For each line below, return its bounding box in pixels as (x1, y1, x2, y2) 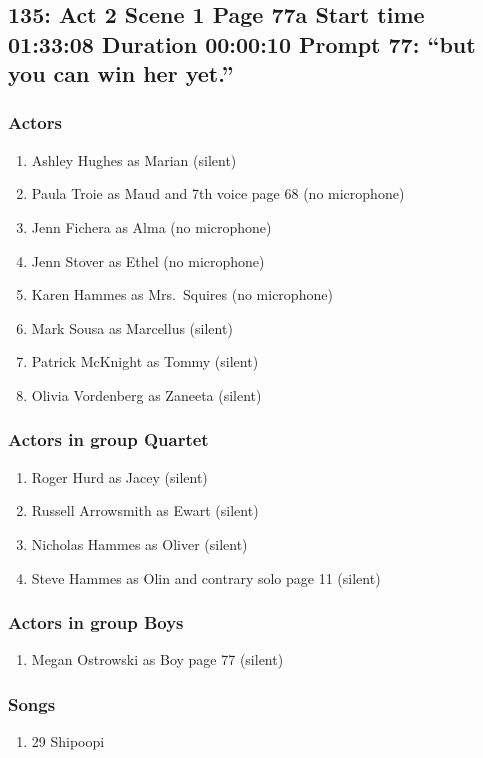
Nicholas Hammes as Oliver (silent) (31, 533, 248, 554)
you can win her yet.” (8, 58, 234, 89)
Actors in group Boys (8, 610, 184, 635)
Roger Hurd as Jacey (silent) (31, 466, 208, 487)
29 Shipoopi (31, 731, 105, 752)
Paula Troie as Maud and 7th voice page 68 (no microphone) (31, 183, 405, 204)
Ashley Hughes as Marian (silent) (31, 149, 237, 170)
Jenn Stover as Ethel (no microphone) (31, 250, 265, 271)
